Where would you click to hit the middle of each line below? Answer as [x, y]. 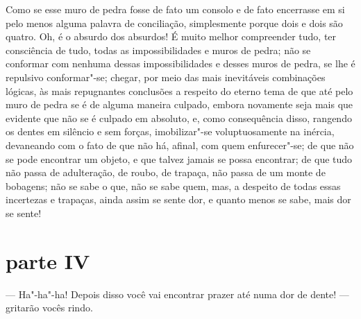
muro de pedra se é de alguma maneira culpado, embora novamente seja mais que [179, 104]
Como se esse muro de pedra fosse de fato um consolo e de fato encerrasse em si [175, 9]
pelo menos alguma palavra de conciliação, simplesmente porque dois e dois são [174, 23]
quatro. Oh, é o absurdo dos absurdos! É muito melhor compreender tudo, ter [171, 36]
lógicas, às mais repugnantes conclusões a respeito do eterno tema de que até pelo [179, 90]
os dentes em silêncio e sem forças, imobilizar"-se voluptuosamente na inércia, [170, 131]
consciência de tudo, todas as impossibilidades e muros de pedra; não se [158, 50]
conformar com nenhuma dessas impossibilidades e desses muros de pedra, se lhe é [180, 63]
